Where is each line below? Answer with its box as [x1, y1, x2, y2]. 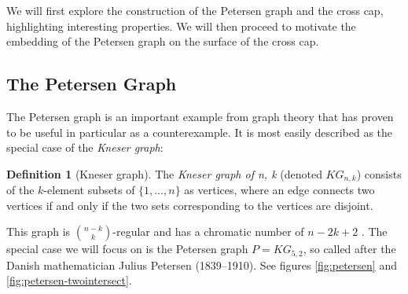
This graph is [6, 223, 71, 240]
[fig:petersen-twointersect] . [6, 272, 132, 288]
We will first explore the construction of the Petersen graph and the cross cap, [6, 2, 384, 18]
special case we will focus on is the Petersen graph [6, 241, 248, 257]
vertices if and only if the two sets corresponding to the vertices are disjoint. [6, 197, 373, 213]
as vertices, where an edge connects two [184, 182, 375, 198]
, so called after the [303, 241, 396, 257]
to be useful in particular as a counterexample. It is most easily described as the [6, 123, 393, 140]
